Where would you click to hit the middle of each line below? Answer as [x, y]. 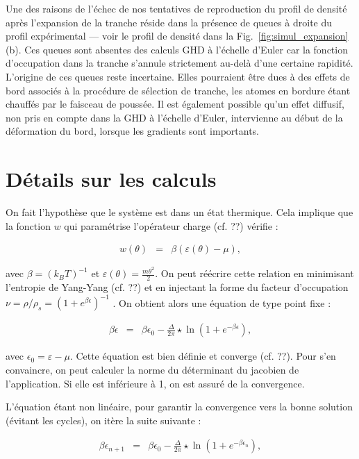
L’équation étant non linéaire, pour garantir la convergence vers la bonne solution [179, 407]
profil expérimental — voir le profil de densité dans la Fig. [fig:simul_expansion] [177, 36]
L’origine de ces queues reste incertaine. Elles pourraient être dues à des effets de [178, 76]
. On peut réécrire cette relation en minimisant [254, 273]
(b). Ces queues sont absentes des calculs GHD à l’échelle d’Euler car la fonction [177, 49]
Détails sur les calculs [111, 179]
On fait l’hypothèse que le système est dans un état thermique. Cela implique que [179, 212]
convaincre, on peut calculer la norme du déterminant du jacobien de [152, 369]
